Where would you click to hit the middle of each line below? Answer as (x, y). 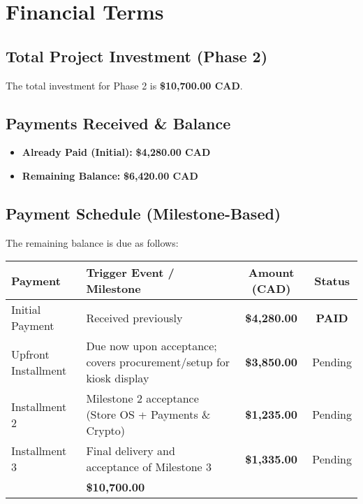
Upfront (30, 354)
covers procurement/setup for (158, 362)
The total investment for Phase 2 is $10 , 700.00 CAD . (124, 85)
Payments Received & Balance (118, 123)
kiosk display (118, 378)
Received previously (134, 317)
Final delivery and (131, 451)
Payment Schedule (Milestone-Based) (143, 213)
